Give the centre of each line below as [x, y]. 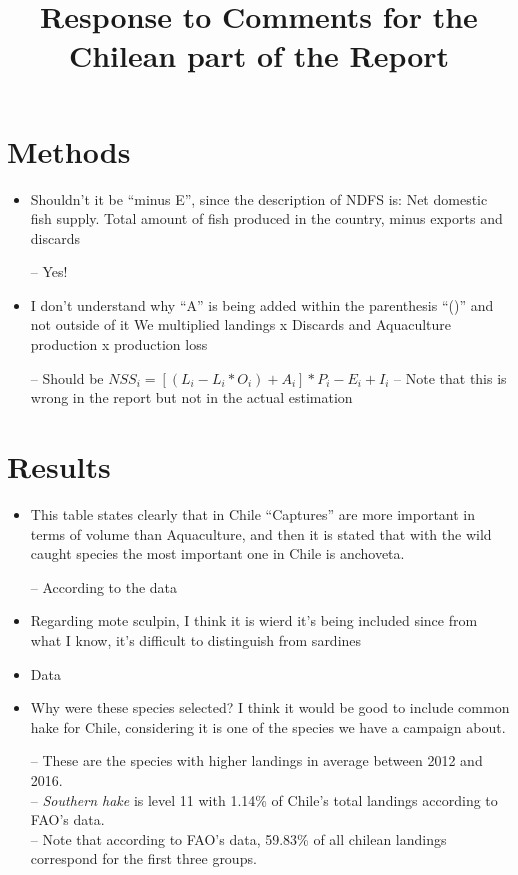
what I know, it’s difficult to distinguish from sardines [196, 639]
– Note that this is [450, 377]
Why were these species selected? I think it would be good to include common [270, 707]
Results [59, 466]
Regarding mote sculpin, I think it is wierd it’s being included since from [254, 620]
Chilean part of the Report [259, 55]
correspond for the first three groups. [143, 858]
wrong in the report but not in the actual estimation [191, 397]
